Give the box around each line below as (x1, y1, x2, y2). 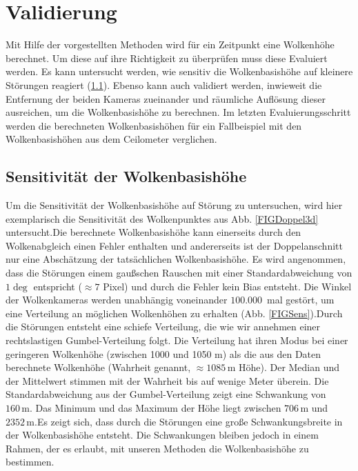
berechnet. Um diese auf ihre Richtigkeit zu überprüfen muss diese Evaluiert (6, 50, 328, 65)
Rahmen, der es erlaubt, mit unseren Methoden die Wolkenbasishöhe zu (6, 441, 309, 455)
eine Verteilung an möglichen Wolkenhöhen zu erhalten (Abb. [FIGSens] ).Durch (6, 305, 343, 320)
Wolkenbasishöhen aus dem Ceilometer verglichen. (6, 132, 217, 146)
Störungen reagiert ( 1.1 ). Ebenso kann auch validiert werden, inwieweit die (6, 77, 322, 92)
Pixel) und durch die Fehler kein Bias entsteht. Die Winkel (103, 279, 352, 293)
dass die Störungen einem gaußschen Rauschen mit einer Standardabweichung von (6, 265, 352, 280)
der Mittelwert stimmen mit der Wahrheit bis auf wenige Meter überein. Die (6, 373, 329, 388)
